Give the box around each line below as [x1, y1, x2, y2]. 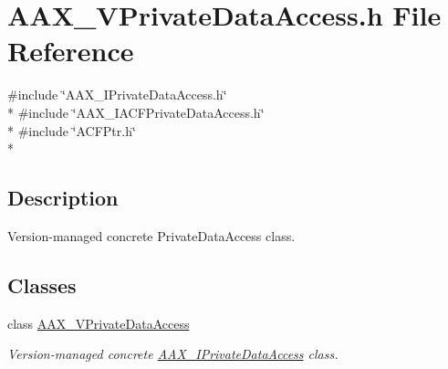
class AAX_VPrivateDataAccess [7, 313, 190, 332]
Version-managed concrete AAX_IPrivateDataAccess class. [7, 344, 339, 364]
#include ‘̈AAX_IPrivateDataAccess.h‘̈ [7, 85, 227, 104]
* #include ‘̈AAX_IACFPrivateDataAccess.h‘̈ [7, 102, 265, 121]
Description [7, 184, 119, 212]
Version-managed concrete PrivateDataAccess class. [7, 226, 296, 245]
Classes [7, 270, 77, 299]
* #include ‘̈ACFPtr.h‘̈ [7, 121, 136, 140]
